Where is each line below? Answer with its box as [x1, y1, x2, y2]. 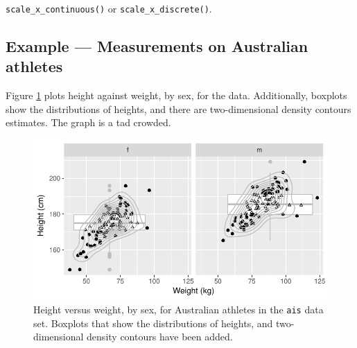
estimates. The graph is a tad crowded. [6, 115, 171, 130]
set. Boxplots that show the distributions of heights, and [33, 315, 273, 330]
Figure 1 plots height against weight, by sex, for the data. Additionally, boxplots [6, 88, 347, 103]
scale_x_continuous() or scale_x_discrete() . [6, 1, 212, 15]
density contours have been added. [87, 329, 233, 344]
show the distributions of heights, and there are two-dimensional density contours [6, 101, 351, 116]
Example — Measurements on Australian [6, 35, 308, 57]
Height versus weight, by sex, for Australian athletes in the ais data [33, 302, 324, 316]
